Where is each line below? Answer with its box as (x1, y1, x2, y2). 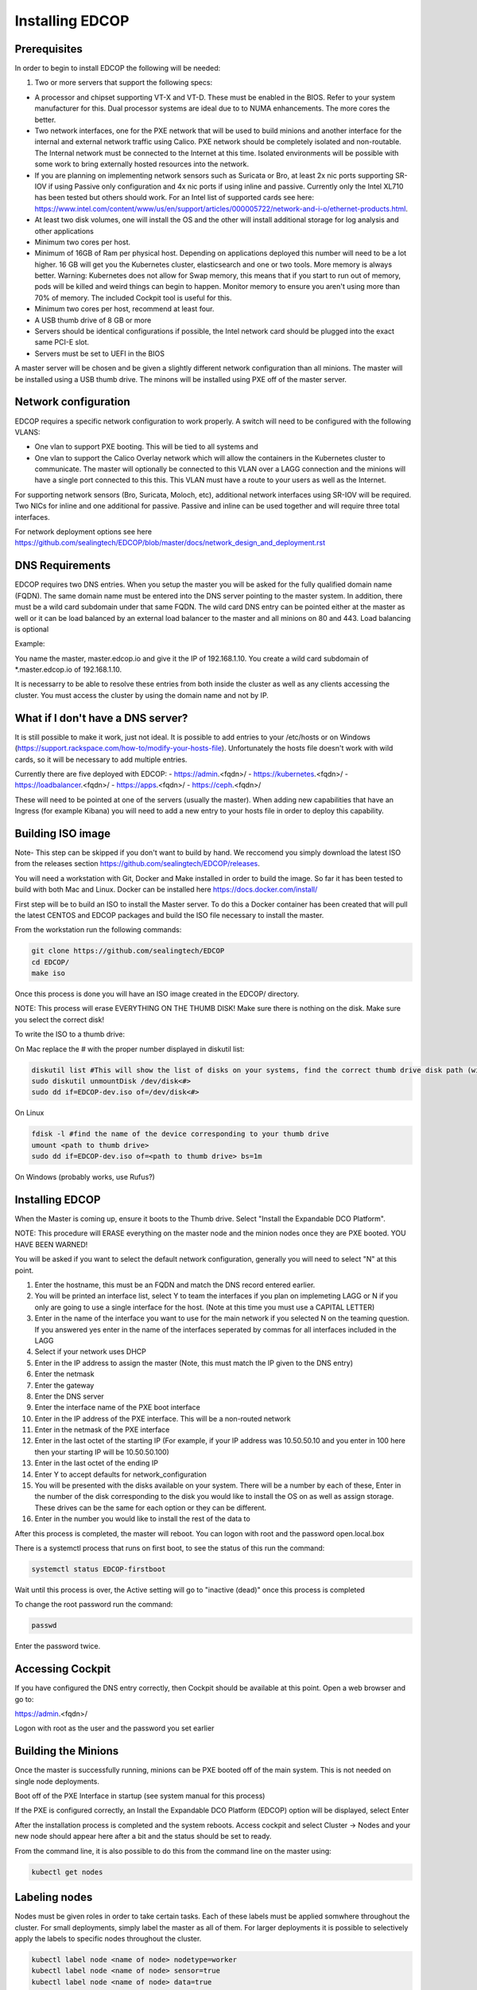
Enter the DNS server (34, 1391, 105, 1401)
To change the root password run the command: (14, 1600, 173, 1610)
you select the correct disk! (14, 1015, 105, 1024)
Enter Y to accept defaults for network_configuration (34, 1469, 207, 1479)
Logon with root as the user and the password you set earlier (14, 1723, 215, 1733)
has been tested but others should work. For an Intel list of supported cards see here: (34, 193, 314, 202)
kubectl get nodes (31, 1867, 103, 1876)
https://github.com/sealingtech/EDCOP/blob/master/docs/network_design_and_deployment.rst (14, 538, 326, 548)
